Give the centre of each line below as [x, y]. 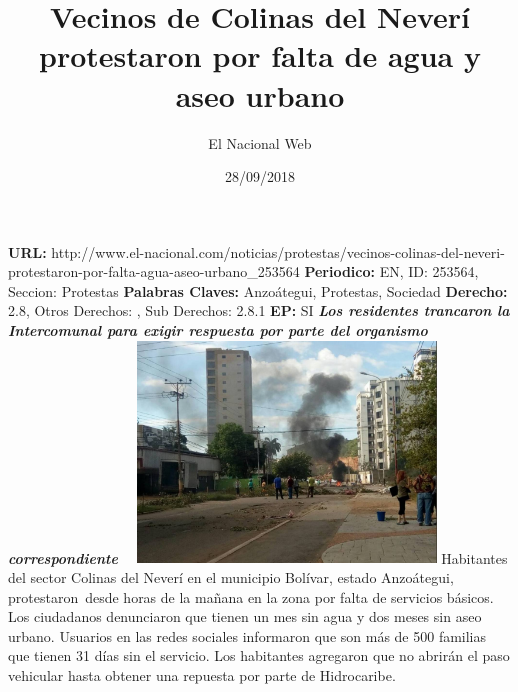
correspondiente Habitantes [258, 557]
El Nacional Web [260, 142]
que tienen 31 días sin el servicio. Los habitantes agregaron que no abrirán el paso [259, 655]
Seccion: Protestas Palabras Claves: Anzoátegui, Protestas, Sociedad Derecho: [258, 290]
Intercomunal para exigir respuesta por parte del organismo [218, 330]
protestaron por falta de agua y [260, 55]
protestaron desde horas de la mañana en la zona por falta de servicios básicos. [251, 596]
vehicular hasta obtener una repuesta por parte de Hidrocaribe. [202, 674]
